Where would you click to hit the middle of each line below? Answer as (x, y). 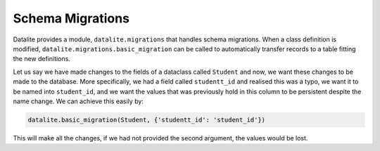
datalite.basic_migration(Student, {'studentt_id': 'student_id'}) (147, 120)
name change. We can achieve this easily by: (78, 101)
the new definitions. (42, 59)
